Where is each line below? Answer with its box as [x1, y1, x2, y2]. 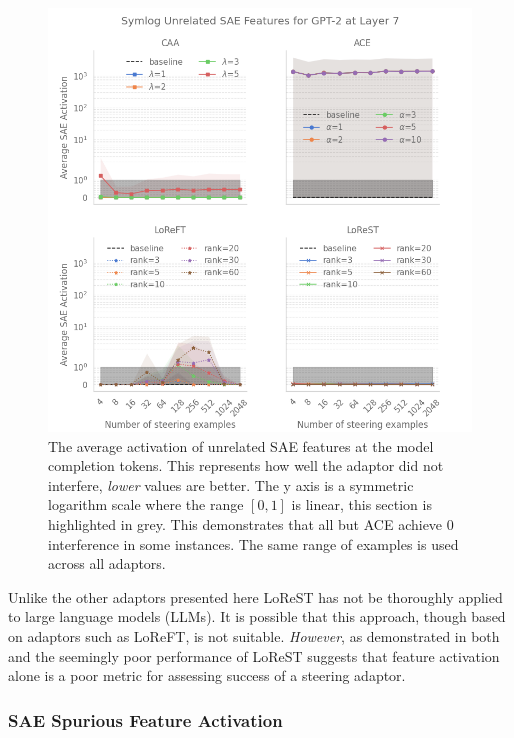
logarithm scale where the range [48, 494, 244, 515]
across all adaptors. [48, 553, 166, 574]
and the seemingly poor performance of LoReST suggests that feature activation [8, 645, 500, 666]
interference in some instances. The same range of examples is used [48, 533, 459, 554]
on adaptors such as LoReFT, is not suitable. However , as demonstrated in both [8, 625, 500, 646]
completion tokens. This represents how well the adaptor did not [48, 455, 444, 476]
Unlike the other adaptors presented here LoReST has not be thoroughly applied [8, 586, 503, 607]
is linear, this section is [291, 494, 432, 515]
